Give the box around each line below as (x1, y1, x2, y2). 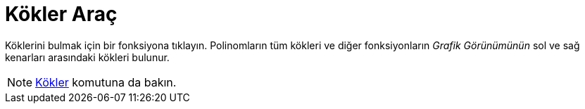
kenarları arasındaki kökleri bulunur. (5, 51, 170, 63)
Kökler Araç (5, 2, 118, 26)
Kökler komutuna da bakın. (35, 75, 177, 89)
